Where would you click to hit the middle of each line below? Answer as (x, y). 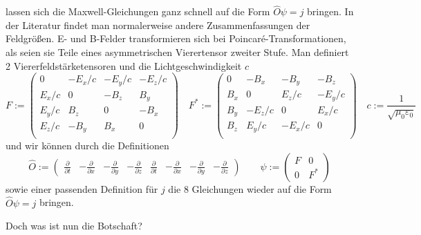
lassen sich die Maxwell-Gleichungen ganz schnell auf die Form (138, 11)
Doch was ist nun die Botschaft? (74, 226)
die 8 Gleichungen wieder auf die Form (250, 188)
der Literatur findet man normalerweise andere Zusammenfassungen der (158, 25)
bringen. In (330, 11)
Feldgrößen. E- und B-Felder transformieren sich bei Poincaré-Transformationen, (176, 38)
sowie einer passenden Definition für (82, 188)
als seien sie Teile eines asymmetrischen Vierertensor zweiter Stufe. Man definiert (177, 52)
